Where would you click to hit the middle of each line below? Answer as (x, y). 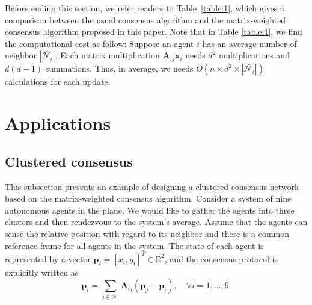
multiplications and (254, 55)
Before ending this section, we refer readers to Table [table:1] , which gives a (145, 8)
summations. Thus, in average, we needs (119, 68)
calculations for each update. (58, 82)
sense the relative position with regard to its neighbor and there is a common (147, 233)
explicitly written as (42, 272)
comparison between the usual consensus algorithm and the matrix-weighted (145, 20)
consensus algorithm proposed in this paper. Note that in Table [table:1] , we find (154, 32)
